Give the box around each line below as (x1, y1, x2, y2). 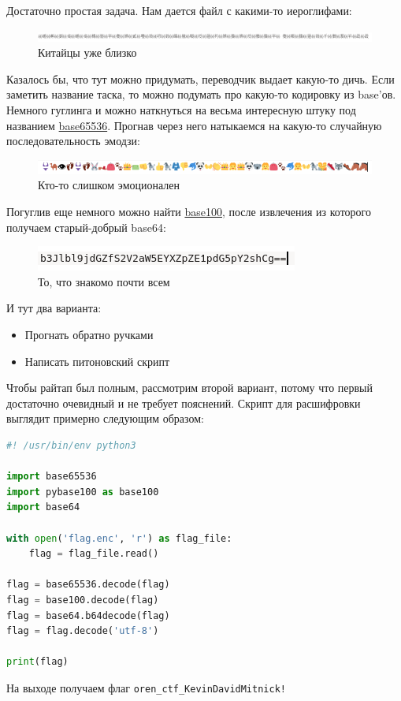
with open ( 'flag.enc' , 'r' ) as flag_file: (6, 532, 232, 544)
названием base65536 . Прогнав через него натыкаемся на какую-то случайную (6, 117, 382, 133)
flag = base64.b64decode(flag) (6, 610, 170, 621)
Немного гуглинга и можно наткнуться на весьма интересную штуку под (6, 101, 356, 117)
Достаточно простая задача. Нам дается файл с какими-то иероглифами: (6, 2, 352, 18)
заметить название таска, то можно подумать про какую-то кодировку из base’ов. (6, 86, 396, 103)
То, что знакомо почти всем (38, 273, 170, 289)
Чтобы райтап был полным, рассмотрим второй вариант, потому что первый (6, 379, 373, 396)
